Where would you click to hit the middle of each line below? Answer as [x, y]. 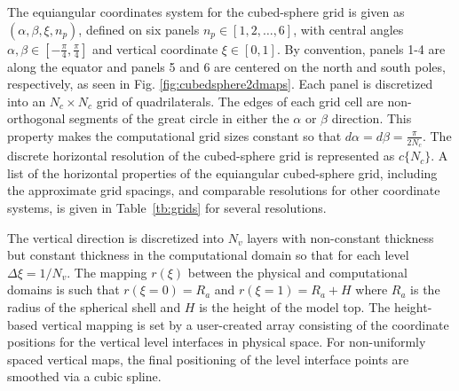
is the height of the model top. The [295, 306]
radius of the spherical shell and [94, 306]
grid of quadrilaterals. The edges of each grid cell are [240, 101]
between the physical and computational [297, 272]
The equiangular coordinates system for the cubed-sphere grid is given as [206, 12]
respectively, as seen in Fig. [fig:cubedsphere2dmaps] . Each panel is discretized [220, 84]
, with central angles [348, 29]
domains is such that [63, 289]
